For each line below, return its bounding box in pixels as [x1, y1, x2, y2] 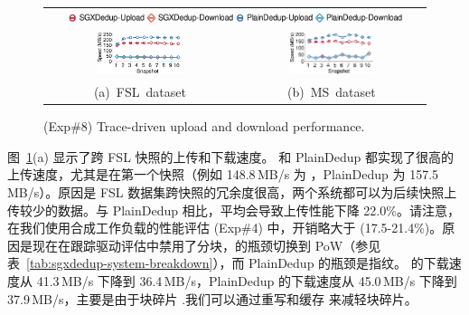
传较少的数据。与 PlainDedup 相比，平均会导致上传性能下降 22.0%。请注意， [7, 200, 460, 219]
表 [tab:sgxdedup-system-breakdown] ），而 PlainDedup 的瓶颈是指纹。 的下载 [7, 253, 449, 272]
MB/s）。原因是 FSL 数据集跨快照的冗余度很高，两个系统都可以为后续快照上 [7, 183, 457, 201]
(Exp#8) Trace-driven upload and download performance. [43, 117, 365, 136]
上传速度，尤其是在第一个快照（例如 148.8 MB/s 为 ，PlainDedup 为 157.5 [7, 165, 439, 184]
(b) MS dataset [287, 82, 376, 101]
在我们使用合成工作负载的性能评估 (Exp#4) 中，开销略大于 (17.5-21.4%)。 [7, 218, 443, 237]
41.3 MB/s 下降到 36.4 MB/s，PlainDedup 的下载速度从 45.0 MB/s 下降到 [36, 271, 457, 290]
